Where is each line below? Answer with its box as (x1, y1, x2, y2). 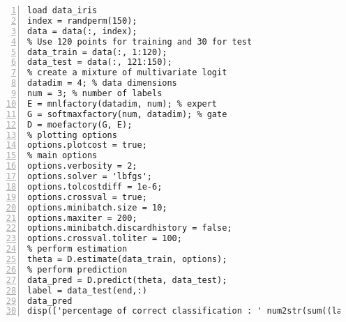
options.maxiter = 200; (27, 213, 137, 223)
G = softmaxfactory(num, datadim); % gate (27, 109, 227, 119)
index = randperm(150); (27, 15, 137, 26)
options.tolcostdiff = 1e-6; (27, 181, 163, 192)
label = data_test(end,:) (27, 285, 147, 296)
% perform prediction (27, 264, 128, 275)
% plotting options (27, 130, 117, 140)
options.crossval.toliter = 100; (27, 233, 182, 244)
